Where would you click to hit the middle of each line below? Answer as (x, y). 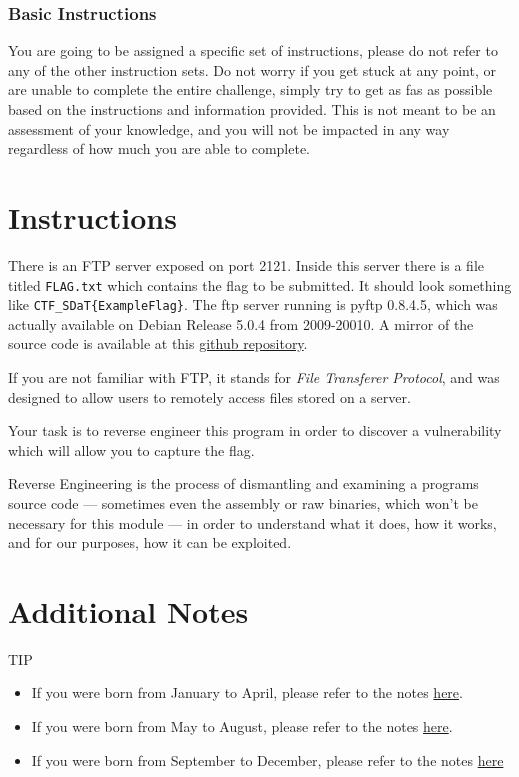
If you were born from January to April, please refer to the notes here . (247, 692)
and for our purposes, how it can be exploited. (150, 542)
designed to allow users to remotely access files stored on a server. (209, 396)
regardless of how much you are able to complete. (159, 148)
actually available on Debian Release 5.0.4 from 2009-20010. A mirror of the (241, 323)
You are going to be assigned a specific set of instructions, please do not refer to (253, 50)
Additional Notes (128, 610)
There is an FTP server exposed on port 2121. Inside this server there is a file (246, 264)
